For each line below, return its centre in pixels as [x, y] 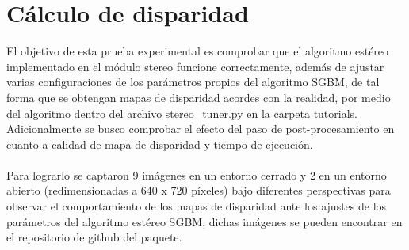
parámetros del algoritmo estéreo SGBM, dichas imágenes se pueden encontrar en [204, 221]
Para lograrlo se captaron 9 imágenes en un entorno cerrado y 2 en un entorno [197, 174]
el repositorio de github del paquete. [94, 237]
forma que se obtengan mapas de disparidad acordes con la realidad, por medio [199, 97]
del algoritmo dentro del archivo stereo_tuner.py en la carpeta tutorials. [182, 113]
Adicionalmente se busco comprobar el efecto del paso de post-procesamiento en [201, 129]
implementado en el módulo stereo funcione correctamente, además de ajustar [195, 66]
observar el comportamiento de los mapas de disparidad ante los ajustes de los [197, 206]
